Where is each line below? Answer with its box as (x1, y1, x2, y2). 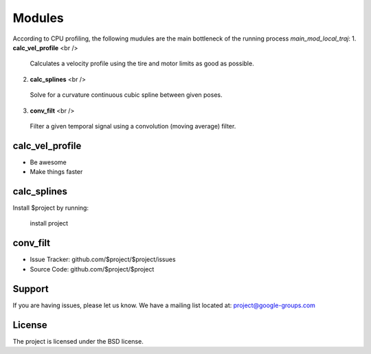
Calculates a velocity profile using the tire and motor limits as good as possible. (30, 59, 254, 68)
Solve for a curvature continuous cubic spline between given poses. (30, 91, 223, 99)
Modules (12, 10, 65, 25)
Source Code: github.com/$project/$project (30, 265, 155, 273)
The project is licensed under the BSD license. (12, 337, 144, 345)
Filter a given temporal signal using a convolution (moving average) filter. (30, 122, 236, 130)
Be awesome (30, 158, 67, 166)
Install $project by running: (12, 203, 89, 212)
